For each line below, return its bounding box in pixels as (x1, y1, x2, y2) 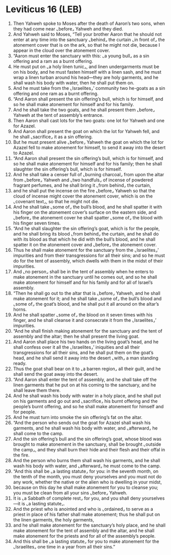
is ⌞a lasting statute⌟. (21, 500, 65, 506)
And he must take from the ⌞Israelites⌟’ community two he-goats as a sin (13, 85, 165, 91)
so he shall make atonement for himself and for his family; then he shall (13, 160, 162, 167)
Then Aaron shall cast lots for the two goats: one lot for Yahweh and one (13, 117, 164, 123)
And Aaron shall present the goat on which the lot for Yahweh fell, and (13, 128, 160, 134)
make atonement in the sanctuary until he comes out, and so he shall (13, 274, 157, 280)
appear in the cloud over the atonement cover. (13, 47, 110, 53)
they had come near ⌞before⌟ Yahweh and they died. (13, 25, 123, 31)
